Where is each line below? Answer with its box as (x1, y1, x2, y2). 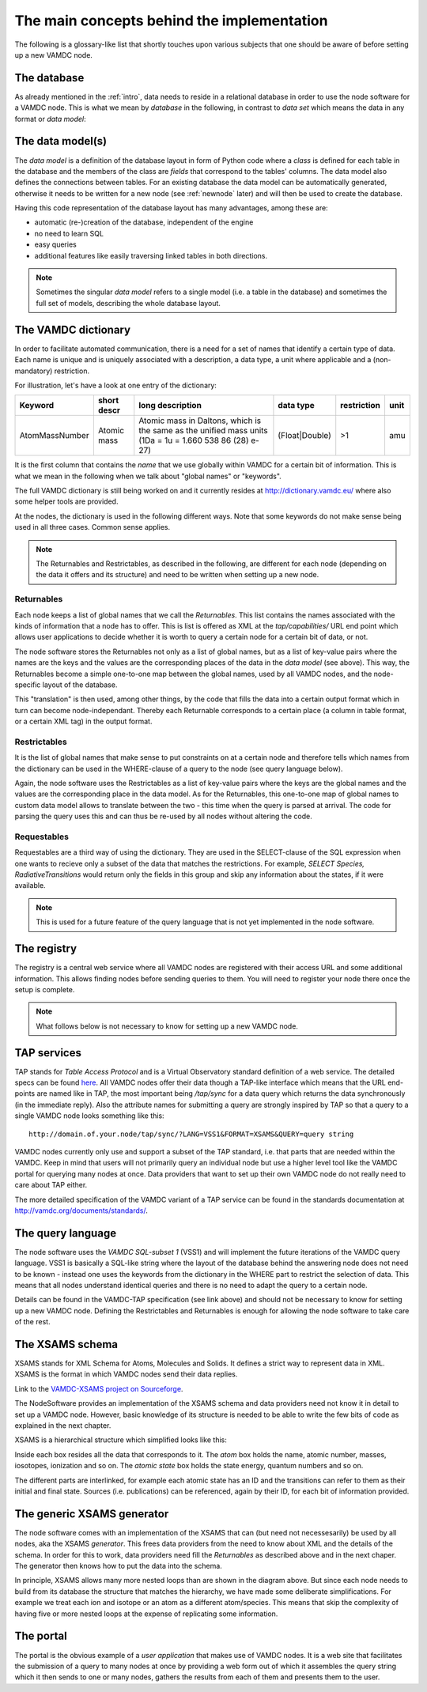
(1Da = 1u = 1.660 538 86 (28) (138, 435, 249, 446)
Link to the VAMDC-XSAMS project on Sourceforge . (14, 1384, 183, 1393)
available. (14, 881, 47, 890)
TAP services (14, 1046, 82, 1059)
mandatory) (14, 366, 53, 376)
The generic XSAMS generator (14, 1507, 169, 1520)
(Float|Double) (278, 430, 332, 441)
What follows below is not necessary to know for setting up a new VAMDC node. (36, 1021, 298, 1031)
